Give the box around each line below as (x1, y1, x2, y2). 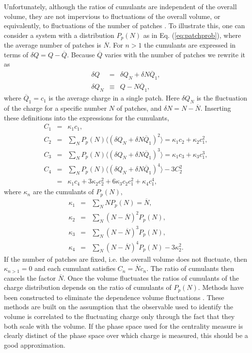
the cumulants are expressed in (144, 40, 236, 50)
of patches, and (116, 102, 162, 113)
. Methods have (198, 282, 244, 292)
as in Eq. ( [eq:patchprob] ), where (143, 30, 241, 40)
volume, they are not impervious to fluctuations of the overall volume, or (4, 11, 220, 21)
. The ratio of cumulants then (146, 263, 235, 273)
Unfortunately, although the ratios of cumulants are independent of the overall (4, 1, 237, 11)
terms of (4, 49, 29, 59)
